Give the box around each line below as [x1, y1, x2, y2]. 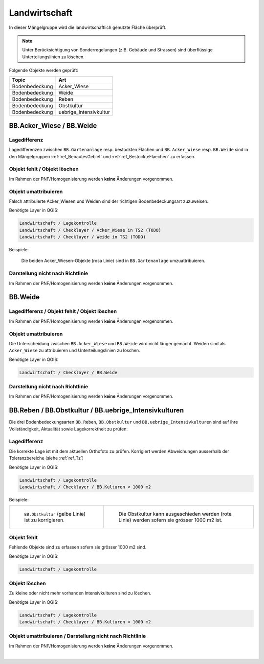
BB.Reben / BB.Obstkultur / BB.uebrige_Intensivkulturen [9, 406, 184, 415]
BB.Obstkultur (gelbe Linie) [24, 511, 86, 518]
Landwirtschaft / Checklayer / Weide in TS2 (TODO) [19, 234, 146, 240]
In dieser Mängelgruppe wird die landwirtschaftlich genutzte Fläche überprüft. [9, 24, 167, 30]
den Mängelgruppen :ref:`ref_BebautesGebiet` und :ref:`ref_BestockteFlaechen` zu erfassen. [9, 153, 196, 159]
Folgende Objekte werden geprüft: [9, 68, 78, 73]
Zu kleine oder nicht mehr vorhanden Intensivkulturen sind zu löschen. [9, 590, 152, 596]
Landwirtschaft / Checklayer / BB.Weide [19, 370, 117, 375]
